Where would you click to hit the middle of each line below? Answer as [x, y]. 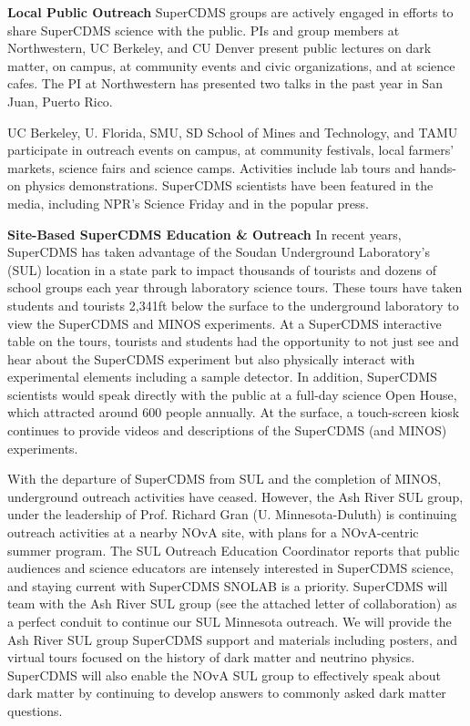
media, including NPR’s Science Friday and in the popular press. [188, 203]
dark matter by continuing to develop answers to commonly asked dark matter [227, 693]
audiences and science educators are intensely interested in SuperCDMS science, [230, 568]
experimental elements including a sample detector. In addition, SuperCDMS [222, 377]
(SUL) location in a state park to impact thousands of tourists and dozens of [222, 269]
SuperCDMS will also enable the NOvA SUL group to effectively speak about [224, 675]
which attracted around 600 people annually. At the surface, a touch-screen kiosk [234, 412]
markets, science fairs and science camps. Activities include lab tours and [211, 167]
